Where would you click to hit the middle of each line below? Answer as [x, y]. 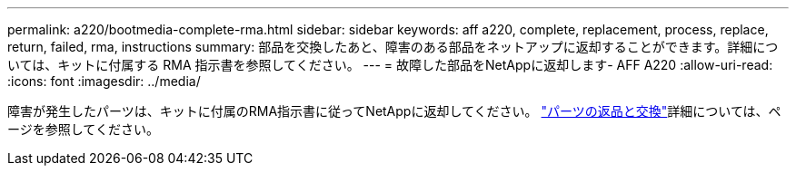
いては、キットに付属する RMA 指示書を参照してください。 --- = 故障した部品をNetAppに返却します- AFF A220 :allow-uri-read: [390, 65]
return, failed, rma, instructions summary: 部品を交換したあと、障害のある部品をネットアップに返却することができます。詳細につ [393, 47]
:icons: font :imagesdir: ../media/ [104, 81]
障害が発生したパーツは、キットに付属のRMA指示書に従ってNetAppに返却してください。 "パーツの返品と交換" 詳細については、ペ [394, 111]
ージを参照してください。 [83, 129]
